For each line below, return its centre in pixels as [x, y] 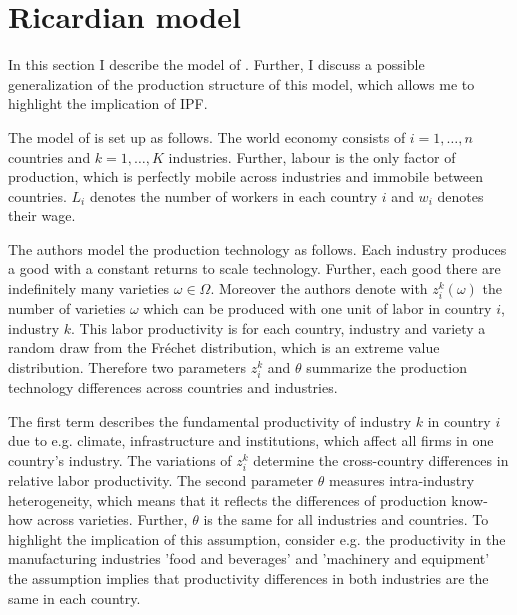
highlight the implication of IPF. [108, 103]
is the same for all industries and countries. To [346, 519]
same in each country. [74, 597]
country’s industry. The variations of [120, 459]
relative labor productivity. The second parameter [161, 480]
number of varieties [67, 308]
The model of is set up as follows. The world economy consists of [207, 136]
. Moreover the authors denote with [319, 288]
